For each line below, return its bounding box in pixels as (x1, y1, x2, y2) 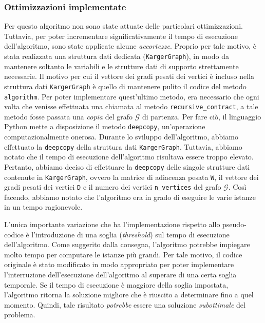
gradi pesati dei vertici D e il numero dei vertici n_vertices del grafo (4, 181, 221, 192)
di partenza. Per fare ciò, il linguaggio (142, 111, 261, 122)
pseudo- (222, 219, 247, 230)
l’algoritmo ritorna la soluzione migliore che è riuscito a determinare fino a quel (4, 289, 254, 300)
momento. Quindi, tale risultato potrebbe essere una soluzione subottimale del (4, 299, 245, 310)
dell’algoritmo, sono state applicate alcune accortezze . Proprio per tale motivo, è (4, 41, 256, 51)
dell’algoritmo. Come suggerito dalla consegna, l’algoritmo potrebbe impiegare (4, 239, 250, 250)
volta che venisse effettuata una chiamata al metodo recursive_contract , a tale (4, 101, 258, 112)
